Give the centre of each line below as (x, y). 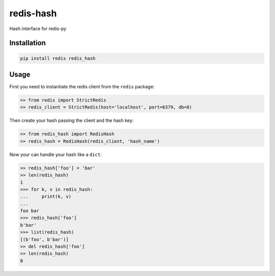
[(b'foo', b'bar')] (44, 239)
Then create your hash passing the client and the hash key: (72, 120)
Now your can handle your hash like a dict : (56, 154)
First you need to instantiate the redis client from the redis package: (82, 87)
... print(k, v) (46, 197)
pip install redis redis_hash (58, 58)
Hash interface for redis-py (38, 29)
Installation (28, 43)
